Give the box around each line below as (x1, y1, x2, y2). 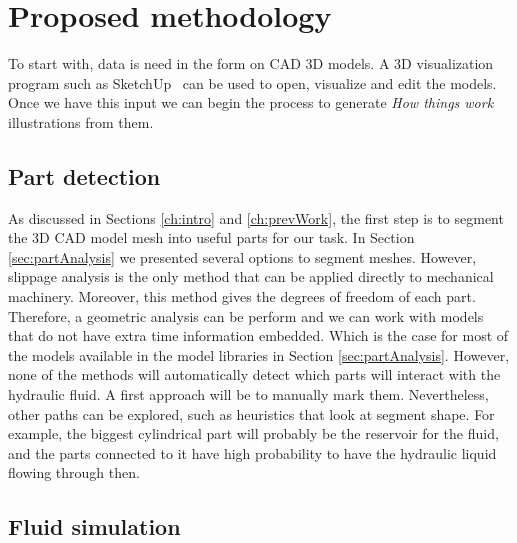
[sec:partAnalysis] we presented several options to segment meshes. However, (8, 246, 477, 267)
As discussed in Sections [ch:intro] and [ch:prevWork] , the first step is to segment (8, 207, 504, 228)
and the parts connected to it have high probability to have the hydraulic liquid (8, 442, 497, 463)
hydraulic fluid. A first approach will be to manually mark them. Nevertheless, (8, 384, 489, 405)
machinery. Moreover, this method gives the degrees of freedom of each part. (8, 286, 476, 307)
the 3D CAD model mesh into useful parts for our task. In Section (8, 227, 415, 248)
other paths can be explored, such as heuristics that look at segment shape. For (8, 403, 495, 424)
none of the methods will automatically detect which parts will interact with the (8, 364, 501, 385)
